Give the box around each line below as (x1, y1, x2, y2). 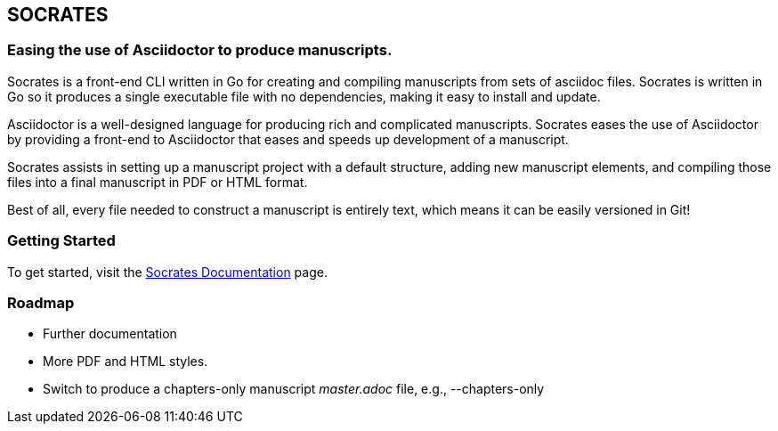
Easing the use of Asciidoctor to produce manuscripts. (7, 41, 393, 60)
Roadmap (7, 293, 75, 312)
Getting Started (7, 232, 116, 250)
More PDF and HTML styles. (43, 354, 208, 370)
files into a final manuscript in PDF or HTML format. (7, 174, 308, 190)
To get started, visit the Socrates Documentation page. (7, 264, 328, 280)
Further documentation (43, 326, 177, 342)
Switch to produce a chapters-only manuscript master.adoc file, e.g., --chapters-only (43, 381, 545, 397)
